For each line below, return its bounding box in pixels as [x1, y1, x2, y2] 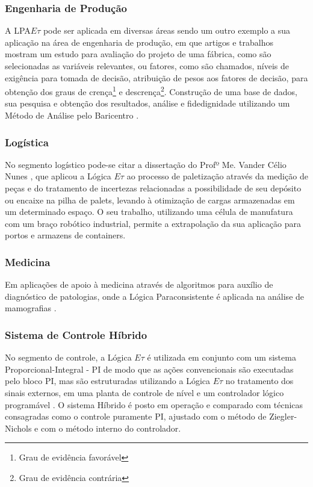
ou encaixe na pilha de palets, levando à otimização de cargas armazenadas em [5, 193, 295, 206]
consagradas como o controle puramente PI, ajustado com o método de [5, 410, 267, 423]
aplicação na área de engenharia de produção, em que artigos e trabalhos [5, 36, 274, 48]
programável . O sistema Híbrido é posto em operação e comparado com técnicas [5, 398, 303, 411]
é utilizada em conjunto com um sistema [147, 351, 296, 364]
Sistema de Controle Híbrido [5, 327, 147, 342]
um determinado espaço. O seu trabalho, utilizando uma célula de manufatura [5, 205, 293, 218]
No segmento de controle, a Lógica [5, 351, 132, 364]
